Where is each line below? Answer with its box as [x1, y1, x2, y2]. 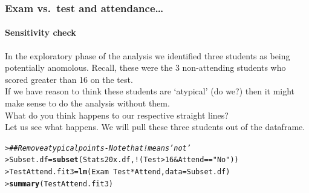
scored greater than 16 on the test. [5, 73, 133, 85]
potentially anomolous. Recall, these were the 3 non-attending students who [5, 61, 286, 74]
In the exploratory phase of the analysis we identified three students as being [5, 49, 290, 62]
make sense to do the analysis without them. [5, 97, 170, 110]
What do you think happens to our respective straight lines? [5, 108, 229, 121]
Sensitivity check [5, 26, 76, 39]
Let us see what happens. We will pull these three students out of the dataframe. [5, 120, 305, 133]
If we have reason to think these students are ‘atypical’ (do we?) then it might [5, 85, 295, 97]
